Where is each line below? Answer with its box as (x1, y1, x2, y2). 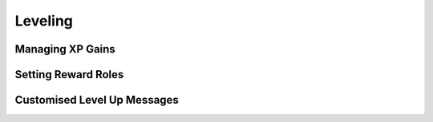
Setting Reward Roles (14, 68, 124, 81)
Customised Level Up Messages (14, 93, 180, 107)
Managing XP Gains (14, 42, 115, 56)
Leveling (14, 12, 74, 30)
